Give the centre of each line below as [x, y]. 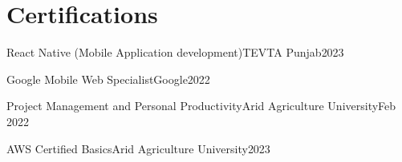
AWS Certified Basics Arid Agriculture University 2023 [138, 148]
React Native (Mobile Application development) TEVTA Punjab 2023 [175, 52]
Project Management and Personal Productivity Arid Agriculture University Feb [201, 106]
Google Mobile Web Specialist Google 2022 [108, 79]
